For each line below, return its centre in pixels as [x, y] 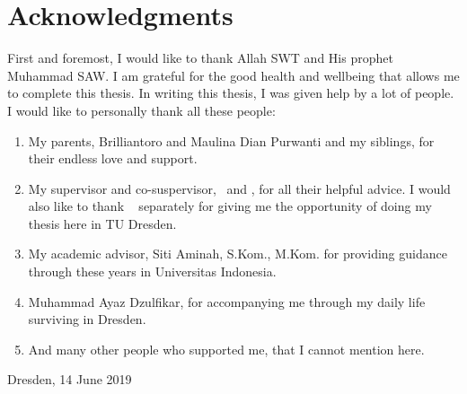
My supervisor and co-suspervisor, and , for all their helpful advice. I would [239, 188]
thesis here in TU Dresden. [102, 223]
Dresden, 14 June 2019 [70, 379]
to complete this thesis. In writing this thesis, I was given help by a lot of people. [231, 93]
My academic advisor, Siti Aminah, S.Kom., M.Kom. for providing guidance [238, 254]
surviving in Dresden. [87, 319]
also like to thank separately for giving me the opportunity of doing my [230, 206]
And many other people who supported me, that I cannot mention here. [226, 349]
